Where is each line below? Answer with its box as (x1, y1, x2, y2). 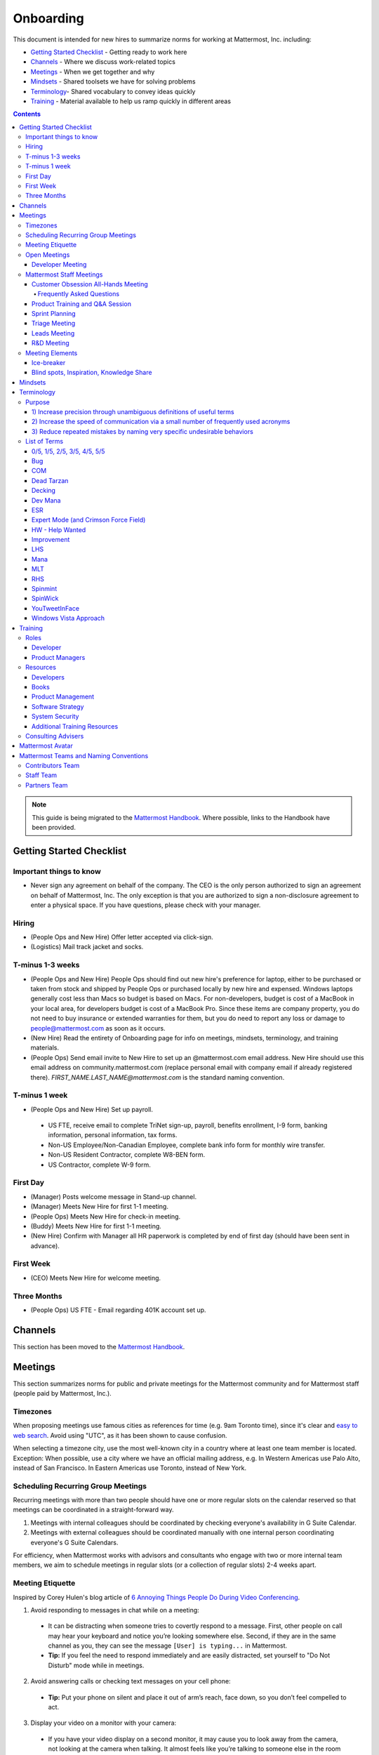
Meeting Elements (25, 348, 78, 357)
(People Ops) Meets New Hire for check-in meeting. (30, 1212, 181, 1221)
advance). (30, 1241, 60, 1250)
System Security (32, 713, 79, 721)
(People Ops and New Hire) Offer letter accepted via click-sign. (30, 933, 213, 941)
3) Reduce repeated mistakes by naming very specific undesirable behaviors (32, 427, 254, 435)
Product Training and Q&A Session (32, 299, 131, 308)
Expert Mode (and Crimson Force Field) (32, 516, 146, 524)
